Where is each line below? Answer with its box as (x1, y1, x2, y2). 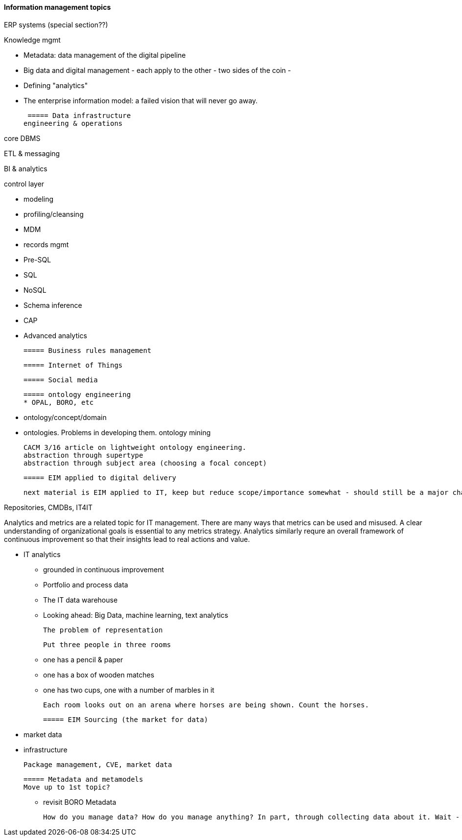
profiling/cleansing (23, 210, 84, 218)
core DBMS (4, 134, 41, 142)
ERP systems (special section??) (4, 20, 108, 29)
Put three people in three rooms (43, 640, 171, 649)
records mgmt (23, 240, 69, 249)
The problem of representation (43, 626, 163, 634)
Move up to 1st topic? (23, 783, 111, 791)
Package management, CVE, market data (23, 760, 172, 769)
